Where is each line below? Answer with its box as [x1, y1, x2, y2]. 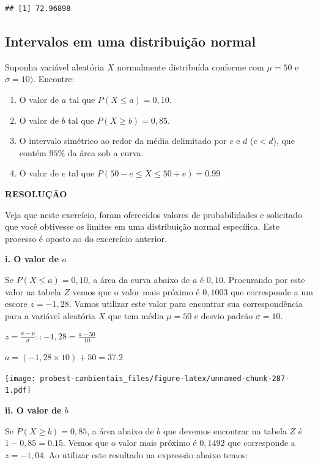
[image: [5, 374, 36, 383]
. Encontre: [33, 72, 75, 85]
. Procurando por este [223, 273, 305, 285]
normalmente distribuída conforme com [117, 60, 264, 73]
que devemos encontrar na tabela [163, 424, 287, 437]
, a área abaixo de [87, 424, 154, 437]
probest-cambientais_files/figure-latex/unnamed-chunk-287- [40, 374, 290, 383]
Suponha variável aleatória [5, 60, 105, 73]
